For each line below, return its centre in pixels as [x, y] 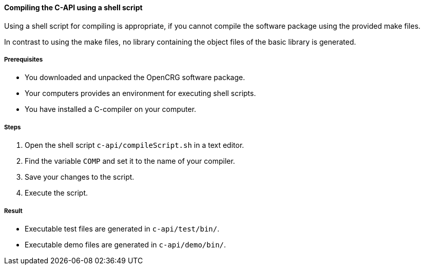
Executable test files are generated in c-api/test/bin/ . [122, 228]
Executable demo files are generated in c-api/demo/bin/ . [126, 244]
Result [13, 211]
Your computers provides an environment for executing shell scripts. [140, 93]
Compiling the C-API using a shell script [73, 7]
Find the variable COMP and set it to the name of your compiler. [130, 161]
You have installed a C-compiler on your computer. [111, 109]
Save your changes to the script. [80, 177]
